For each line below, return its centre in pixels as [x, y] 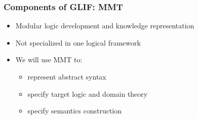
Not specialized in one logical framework [78, 42]
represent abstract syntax [67, 76]
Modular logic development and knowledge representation [105, 26]
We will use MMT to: [49, 59]
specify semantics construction [75, 111]
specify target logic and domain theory [88, 93]
